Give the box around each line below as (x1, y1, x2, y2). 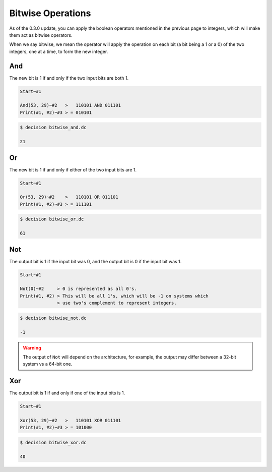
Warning (23, 344, 41, 350)
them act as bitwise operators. (9, 32, 73, 38)
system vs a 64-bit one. (23, 361, 73, 367)
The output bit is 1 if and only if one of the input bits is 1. (9, 390, 125, 396)
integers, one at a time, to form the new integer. (9, 48, 108, 54)
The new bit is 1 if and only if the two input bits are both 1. (9, 75, 128, 81)
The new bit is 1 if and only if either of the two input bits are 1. (9, 166, 137, 172)
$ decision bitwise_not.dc (20, 315, 87, 321)
